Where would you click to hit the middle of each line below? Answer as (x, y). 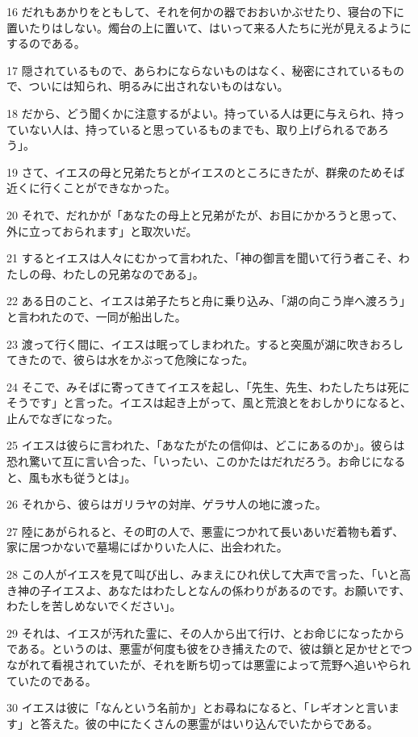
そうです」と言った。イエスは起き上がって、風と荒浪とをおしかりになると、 (209, 402)
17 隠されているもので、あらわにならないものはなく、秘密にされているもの (205, 70)
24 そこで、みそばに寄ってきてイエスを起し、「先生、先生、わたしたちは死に (208, 386)
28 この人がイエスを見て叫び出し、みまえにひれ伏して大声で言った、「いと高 (209, 574)
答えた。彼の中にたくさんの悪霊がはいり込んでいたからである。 (209, 723)
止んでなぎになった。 (63, 418)
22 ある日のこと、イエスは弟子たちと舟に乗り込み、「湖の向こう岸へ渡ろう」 (209, 301)
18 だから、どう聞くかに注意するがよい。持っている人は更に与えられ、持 (200, 113)
